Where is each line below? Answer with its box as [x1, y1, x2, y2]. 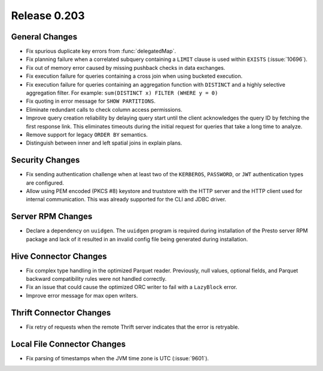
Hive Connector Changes [11, 251, 107, 261]
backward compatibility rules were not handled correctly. [26, 275, 167, 283]
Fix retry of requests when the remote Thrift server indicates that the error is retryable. [26, 323, 239, 330]
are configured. [26, 179, 64, 186]
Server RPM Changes [11, 211, 93, 222]
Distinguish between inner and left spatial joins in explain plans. [26, 139, 182, 146]
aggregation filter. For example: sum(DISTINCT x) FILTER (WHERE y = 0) [26, 90, 218, 97]
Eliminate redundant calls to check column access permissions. [26, 106, 182, 113]
